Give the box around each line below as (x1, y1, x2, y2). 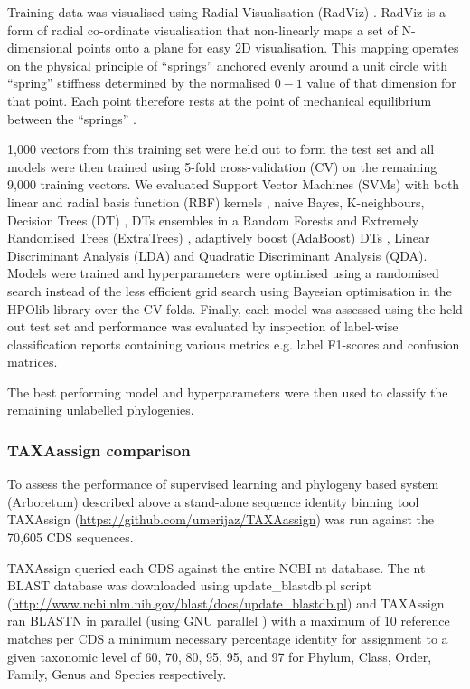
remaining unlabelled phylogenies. (7, 400, 194, 419)
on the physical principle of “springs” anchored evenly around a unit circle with (7, 55, 447, 74)
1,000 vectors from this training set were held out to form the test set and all (7, 139, 435, 158)
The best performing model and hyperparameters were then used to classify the (7, 382, 448, 401)
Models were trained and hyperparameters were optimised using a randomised (7, 263, 439, 282)
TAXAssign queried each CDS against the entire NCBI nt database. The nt (7, 558, 426, 577)
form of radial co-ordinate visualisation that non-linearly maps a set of (7, 20, 398, 39)
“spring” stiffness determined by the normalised (7, 73, 270, 92)
